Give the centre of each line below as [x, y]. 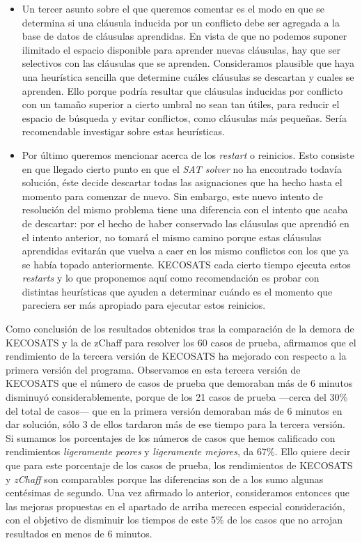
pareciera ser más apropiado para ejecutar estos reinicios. [144, 305]
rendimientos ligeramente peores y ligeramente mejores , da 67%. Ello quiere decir [178, 451]
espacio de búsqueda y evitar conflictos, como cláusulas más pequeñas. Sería [184, 117]
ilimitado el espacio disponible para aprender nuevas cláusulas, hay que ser [181, 49]
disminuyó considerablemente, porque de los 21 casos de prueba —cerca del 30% [177, 397]
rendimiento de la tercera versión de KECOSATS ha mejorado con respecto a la [176, 356]
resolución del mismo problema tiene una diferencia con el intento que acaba [185, 209]
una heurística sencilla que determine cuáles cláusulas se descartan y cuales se [188, 76]
